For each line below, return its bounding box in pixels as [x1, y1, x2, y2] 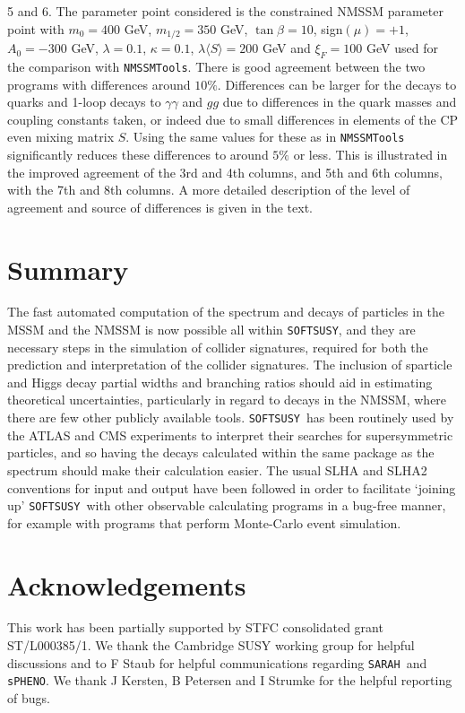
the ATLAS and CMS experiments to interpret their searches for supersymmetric [7, 425, 453, 444]
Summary [7, 250, 129, 287]
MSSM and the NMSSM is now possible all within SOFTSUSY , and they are [7, 320, 416, 339]
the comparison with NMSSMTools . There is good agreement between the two [7, 57, 426, 75]
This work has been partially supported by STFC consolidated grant [7, 618, 383, 637]
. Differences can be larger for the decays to [217, 74, 457, 93]
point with [7, 19, 65, 38]
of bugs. [7, 688, 50, 707]
